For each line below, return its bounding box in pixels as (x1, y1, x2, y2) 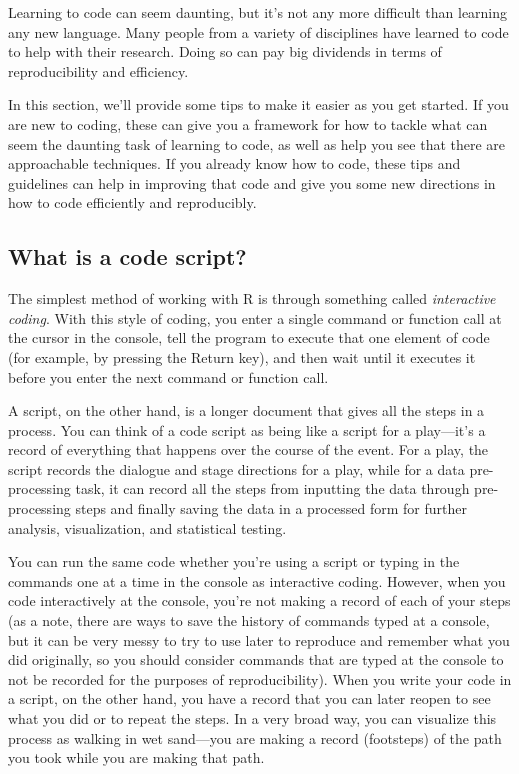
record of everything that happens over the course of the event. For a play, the (8, 439, 489, 460)
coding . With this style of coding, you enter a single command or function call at (8, 307, 502, 328)
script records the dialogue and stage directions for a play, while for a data (8, 458, 465, 479)
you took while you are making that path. (8, 747, 265, 768)
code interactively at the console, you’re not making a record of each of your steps (8, 590, 511, 611)
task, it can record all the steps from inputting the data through (75, 478, 470, 499)
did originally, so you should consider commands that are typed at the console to (8, 649, 504, 670)
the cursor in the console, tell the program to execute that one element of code (8, 327, 490, 348)
